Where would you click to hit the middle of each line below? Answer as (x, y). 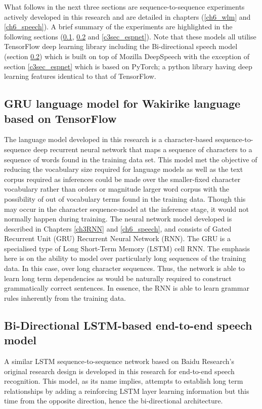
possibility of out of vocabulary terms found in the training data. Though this (125, 198)
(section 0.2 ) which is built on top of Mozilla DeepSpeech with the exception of (127, 56)
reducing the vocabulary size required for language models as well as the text (124, 169)
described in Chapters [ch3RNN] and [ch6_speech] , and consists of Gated (118, 228)
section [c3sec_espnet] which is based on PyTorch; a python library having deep (128, 66)
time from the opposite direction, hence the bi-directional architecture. (114, 401)
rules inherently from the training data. (65, 298)
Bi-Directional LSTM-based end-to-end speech (128, 325)
